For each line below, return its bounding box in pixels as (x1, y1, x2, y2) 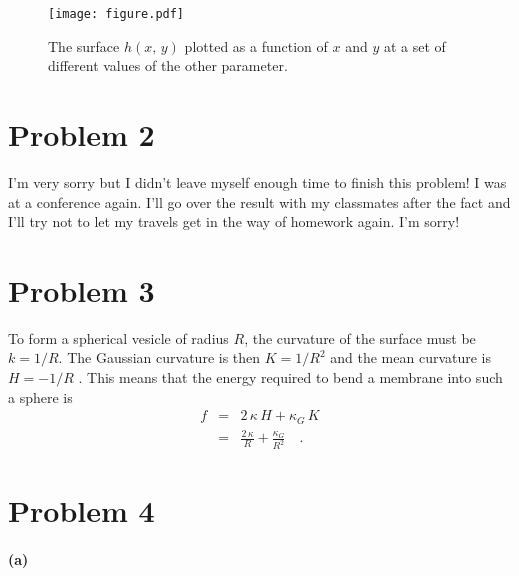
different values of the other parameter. (48, 55, 288, 76)
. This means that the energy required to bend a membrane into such (78, 367, 503, 388)
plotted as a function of (184, 35, 328, 56)
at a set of (383, 35, 446, 56)
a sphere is (8, 386, 73, 407)
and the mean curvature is (330, 347, 492, 368)
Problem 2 (8, 114, 155, 155)
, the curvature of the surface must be (244, 327, 476, 348)
